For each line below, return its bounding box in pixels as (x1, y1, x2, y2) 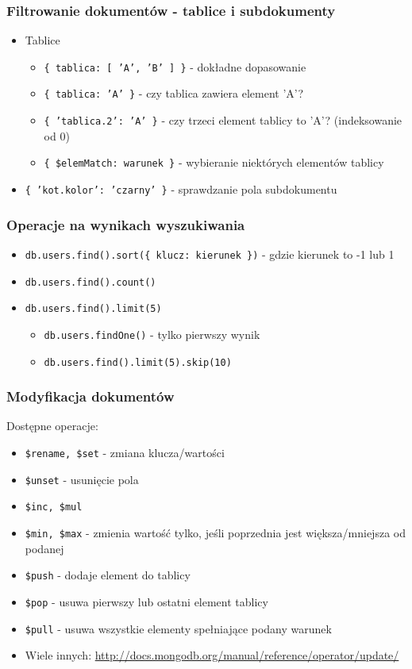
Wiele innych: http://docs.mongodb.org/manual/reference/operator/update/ (25, 647, 399, 663)
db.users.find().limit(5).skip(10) (44, 356, 232, 368)
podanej (25, 540, 64, 556)
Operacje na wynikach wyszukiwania (6, 214, 245, 234)
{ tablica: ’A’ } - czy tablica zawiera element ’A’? (44, 85, 304, 102)
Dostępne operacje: (6, 417, 98, 434)
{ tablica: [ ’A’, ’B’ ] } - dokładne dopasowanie (44, 58, 306, 75)
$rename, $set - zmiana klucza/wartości (25, 444, 225, 460)
